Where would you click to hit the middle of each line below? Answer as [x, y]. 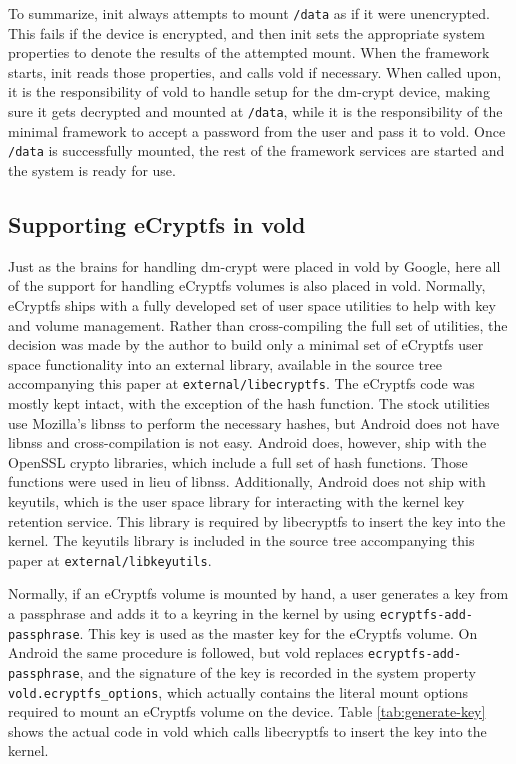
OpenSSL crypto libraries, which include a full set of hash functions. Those [238, 461]
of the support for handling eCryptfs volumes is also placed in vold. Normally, [247, 285]
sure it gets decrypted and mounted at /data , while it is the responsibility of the [255, 111]
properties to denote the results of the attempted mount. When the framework [249, 52]
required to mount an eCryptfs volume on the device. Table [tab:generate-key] [247, 711]
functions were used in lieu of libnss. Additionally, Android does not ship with [247, 481]
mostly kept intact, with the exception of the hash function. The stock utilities [249, 402]
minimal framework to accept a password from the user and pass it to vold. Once [257, 130]
